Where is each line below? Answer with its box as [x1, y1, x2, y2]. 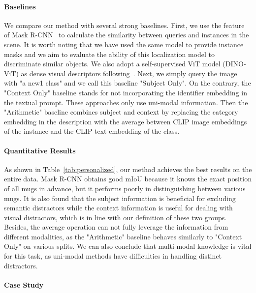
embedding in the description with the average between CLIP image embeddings [4, 116, 247, 126]
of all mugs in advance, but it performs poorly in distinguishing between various [4, 183, 246, 193]
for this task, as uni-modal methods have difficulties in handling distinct [4, 251, 222, 261]
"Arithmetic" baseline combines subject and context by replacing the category [4, 107, 238, 117]
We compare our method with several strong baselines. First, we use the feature [4, 20, 245, 30]
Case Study [4, 279, 44, 290]
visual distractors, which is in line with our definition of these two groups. [4, 212, 227, 222]
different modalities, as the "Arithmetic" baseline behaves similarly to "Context [4, 231, 242, 241]
